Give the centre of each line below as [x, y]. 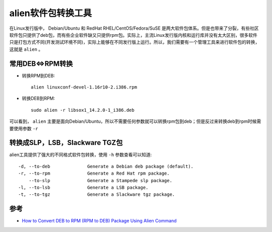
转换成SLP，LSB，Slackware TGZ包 [66, 143]
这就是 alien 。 [26, 49]
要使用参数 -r [24, 128]
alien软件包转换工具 [51, 13]
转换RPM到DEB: [39, 75]
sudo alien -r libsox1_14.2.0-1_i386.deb [83, 110]
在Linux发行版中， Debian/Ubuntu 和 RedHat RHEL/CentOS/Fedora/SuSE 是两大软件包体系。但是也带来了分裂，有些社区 [134, 28]
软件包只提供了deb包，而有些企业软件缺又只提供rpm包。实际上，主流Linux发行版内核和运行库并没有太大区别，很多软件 [133, 35]
